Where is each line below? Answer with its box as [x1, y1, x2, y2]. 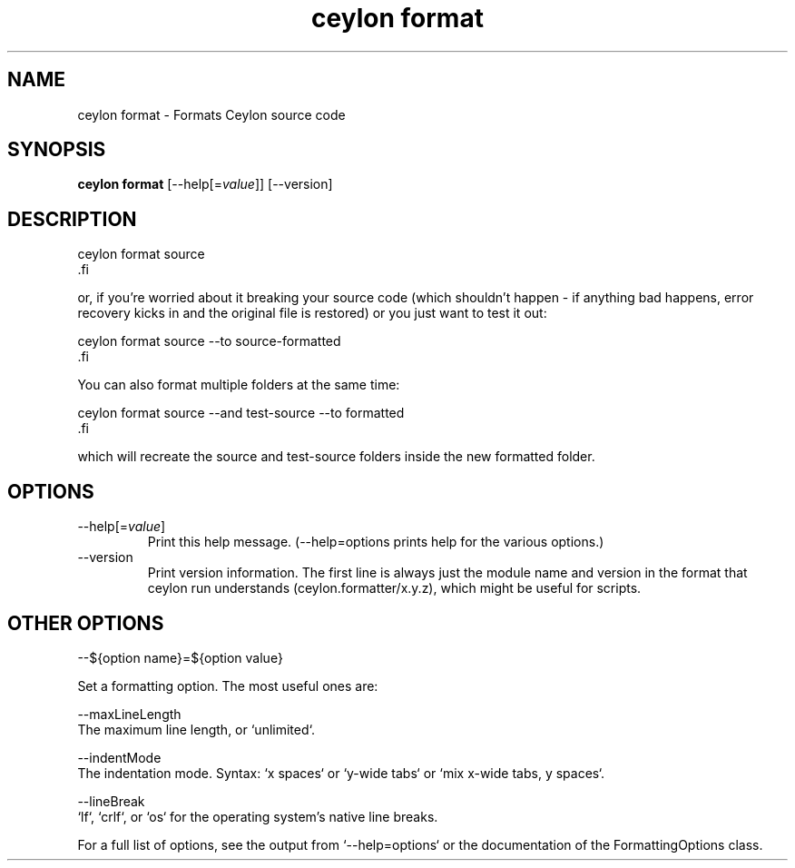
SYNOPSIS [7, 138, 106, 162]
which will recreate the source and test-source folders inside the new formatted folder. [77, 449, 595, 465]
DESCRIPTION [7, 207, 137, 231]
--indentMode [77, 749, 162, 765]
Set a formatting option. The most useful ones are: [77, 677, 378, 694]
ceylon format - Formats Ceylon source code [77, 106, 346, 123]
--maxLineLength [77, 705, 182, 722]
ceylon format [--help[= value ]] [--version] [77, 176, 333, 192]
